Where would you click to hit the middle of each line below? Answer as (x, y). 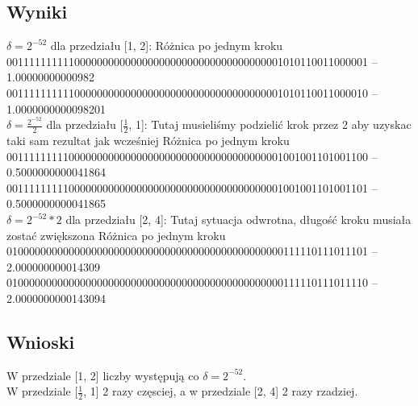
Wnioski (41, 342)
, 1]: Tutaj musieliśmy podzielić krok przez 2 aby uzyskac (270, 124)
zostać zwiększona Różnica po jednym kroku (116, 235)
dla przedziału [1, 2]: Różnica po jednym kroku (167, 46)
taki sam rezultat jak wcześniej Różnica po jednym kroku (148, 141)
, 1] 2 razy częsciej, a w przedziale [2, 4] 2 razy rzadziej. (221, 391)
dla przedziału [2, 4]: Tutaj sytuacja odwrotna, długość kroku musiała (238, 220)
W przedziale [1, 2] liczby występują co (103, 375)
